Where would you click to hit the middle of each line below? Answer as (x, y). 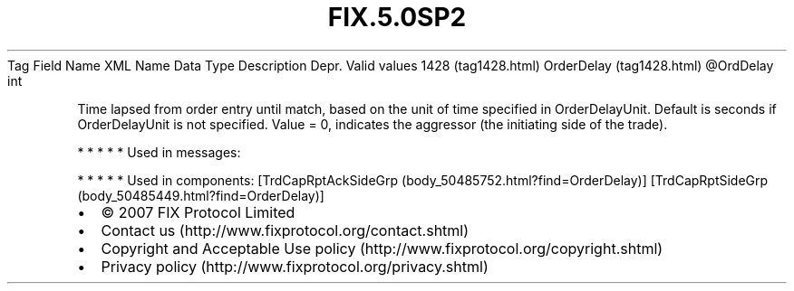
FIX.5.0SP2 (397, 17)
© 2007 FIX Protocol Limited (198, 212)
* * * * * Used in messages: (159, 152)
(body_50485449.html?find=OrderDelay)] (201, 195)
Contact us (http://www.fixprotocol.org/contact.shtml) (285, 230)
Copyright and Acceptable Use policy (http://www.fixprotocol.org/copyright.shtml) (382, 248)
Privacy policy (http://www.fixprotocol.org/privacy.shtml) (295, 266)
